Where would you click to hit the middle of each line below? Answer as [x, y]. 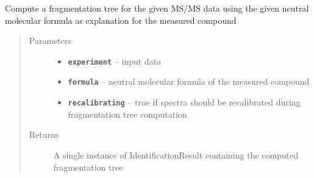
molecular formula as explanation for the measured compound [121, 20]
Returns [44, 134]
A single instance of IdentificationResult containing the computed [176, 155]
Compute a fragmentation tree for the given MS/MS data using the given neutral [157, 8]
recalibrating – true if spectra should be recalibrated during [184, 102]
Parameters [50, 41]
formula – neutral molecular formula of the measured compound [189, 81]
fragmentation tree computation [127, 114]
